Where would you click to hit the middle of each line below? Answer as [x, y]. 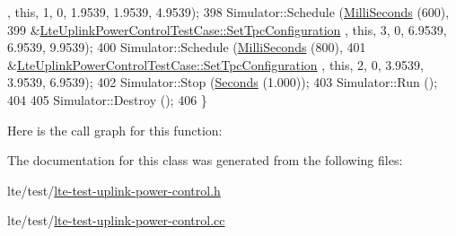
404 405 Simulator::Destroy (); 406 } [107, 99]
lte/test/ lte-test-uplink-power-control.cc [116, 220]
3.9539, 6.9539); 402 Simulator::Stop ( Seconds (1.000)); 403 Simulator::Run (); [223, 82]
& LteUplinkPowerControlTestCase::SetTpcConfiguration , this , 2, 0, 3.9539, [215, 64]
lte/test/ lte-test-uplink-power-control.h [114, 190]
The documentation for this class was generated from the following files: [205, 160]
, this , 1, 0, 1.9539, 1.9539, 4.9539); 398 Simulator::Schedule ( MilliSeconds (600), [228, 12]
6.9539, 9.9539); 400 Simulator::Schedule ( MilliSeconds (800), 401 [187, 47]
